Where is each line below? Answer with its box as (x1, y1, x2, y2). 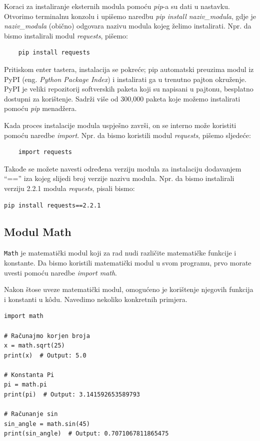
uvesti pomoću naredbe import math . (4, 267, 117, 277)
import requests (18, 148, 72, 156)
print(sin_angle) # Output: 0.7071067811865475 (4, 430, 169, 437)
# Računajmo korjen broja (4, 332, 90, 339)
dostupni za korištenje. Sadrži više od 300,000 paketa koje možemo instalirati (4, 93, 240, 103)
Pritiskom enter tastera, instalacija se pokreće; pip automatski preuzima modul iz (4, 63, 254, 74)
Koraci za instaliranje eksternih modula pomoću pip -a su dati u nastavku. (4, 1, 230, 11)
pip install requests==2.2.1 (4, 201, 101, 209)
